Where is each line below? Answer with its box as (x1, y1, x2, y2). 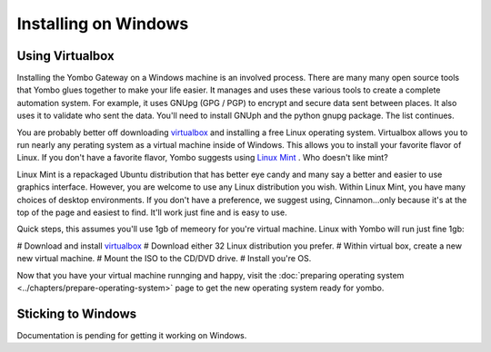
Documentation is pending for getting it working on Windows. (16, 329, 247, 340)
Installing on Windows (16, 14, 189, 34)
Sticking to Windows (16, 306, 137, 321)
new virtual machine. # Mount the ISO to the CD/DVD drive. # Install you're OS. (16, 253, 312, 264)
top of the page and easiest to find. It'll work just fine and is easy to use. (16, 207, 287, 218)
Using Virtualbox (16, 48, 115, 64)
